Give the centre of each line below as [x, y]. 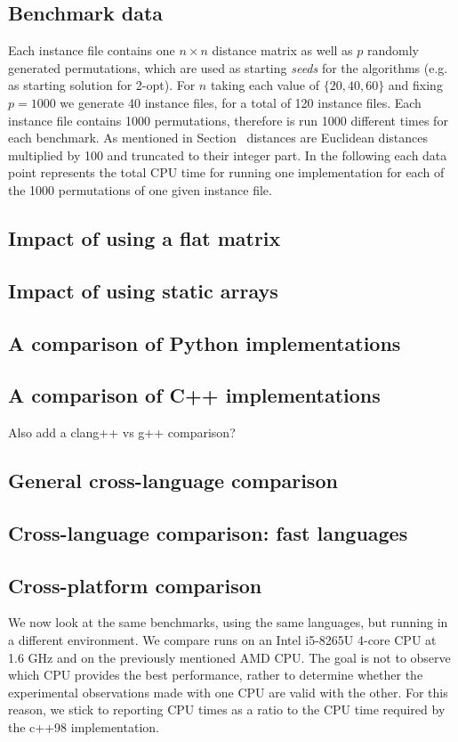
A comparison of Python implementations [205, 342]
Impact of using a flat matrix [145, 237]
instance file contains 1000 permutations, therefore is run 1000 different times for [228, 120]
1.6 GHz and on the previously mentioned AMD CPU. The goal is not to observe [229, 657]
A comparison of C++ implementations [194, 395]
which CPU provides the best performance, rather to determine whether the [216, 675]
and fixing [415, 85]
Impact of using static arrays [143, 290]
